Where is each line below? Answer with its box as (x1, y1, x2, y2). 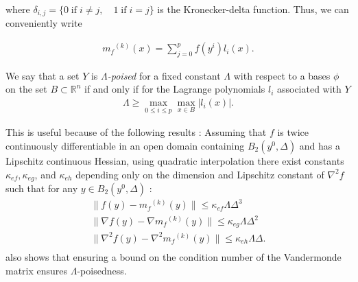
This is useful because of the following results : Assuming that (5, 125, 267, 139)
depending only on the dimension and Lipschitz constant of (75, 167, 324, 181)
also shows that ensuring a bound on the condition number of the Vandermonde (5, 250, 342, 264)
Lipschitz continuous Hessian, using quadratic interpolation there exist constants (5, 153, 344, 167)
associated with (276, 82, 342, 96)
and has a (299, 138, 341, 152)
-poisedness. (77, 263, 127, 277)
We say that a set (5, 68, 80, 82)
